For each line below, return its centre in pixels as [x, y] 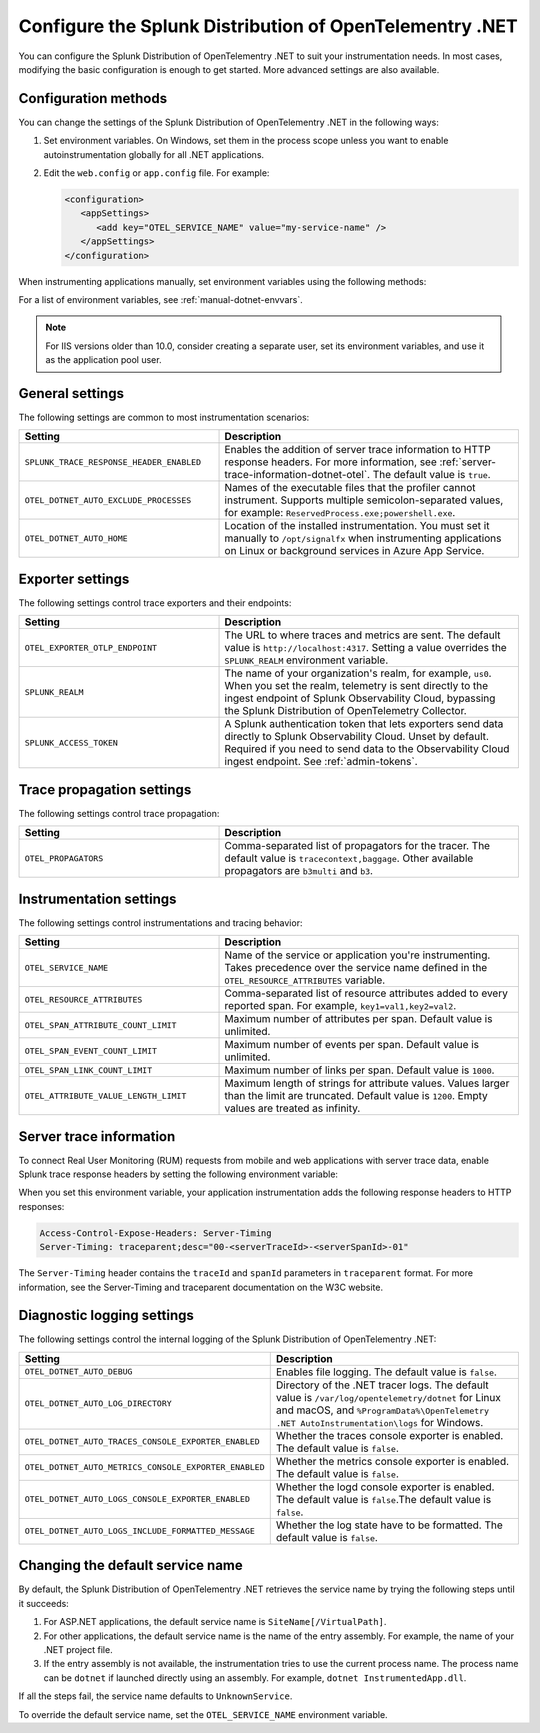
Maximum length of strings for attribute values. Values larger [367, 1083]
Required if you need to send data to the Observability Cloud [367, 749]
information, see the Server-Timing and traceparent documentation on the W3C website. [201, 1287]
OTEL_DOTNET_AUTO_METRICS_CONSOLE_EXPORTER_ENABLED [144, 1467]
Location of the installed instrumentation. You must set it [357, 526]
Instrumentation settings [97, 898]
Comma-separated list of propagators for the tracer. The [357, 846]
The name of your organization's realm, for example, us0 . [358, 673]
